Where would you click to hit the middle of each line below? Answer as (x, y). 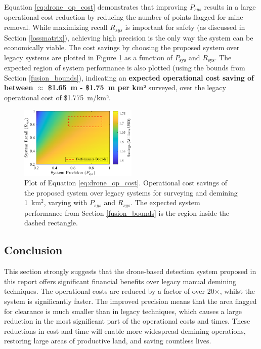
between (19, 87)
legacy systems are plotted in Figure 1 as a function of (89, 57)
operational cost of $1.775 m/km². (57, 97)
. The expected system (165, 202)
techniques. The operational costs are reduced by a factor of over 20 (109, 291)
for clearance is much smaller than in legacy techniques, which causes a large (123, 311)
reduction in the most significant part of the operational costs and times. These (127, 321)
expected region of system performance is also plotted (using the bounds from (125, 68)
